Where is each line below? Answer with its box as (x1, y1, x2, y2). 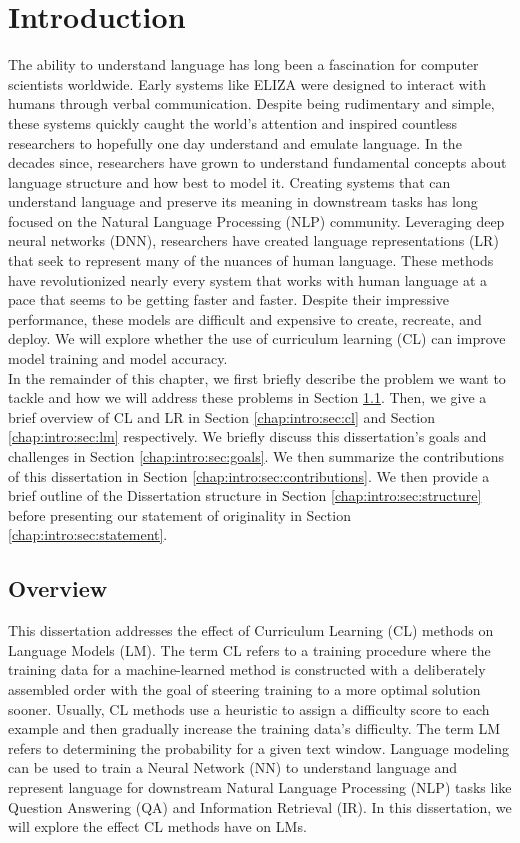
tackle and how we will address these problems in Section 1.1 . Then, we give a (8, 387, 487, 408)
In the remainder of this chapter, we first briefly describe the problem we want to (8, 367, 506, 388)
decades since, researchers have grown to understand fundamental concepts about (8, 152, 507, 173)
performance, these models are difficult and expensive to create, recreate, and (8, 308, 482, 329)
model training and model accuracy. (8, 348, 228, 369)
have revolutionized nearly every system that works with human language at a (8, 269, 488, 290)
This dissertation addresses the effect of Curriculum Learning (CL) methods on (8, 620, 494, 641)
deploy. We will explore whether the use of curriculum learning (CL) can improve (8, 328, 506, 349)
